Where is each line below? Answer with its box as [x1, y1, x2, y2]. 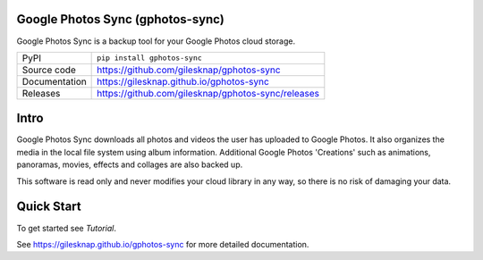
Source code [21, 63, 76, 76]
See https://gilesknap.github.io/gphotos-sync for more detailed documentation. [16, 239, 309, 249]
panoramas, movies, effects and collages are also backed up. [16, 159, 243, 170]
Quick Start [16, 199, 81, 214]
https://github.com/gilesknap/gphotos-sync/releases [97, 87, 319, 99]
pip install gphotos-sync [97, 54, 203, 63]
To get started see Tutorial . [16, 222, 116, 233]
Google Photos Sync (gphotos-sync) [16, 12, 225, 27]
